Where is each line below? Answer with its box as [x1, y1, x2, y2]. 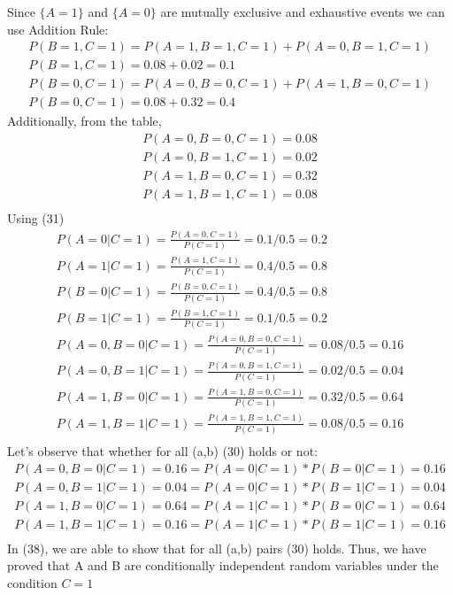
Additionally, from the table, [7, 112, 162, 130]
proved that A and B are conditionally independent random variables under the [7, 556, 439, 575]
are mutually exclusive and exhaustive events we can [160, 3, 445, 20]
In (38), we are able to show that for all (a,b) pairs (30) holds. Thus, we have [7, 538, 426, 557]
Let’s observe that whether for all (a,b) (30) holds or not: [7, 441, 318, 460]
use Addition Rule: [7, 19, 109, 38]
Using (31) [7, 209, 65, 228]
